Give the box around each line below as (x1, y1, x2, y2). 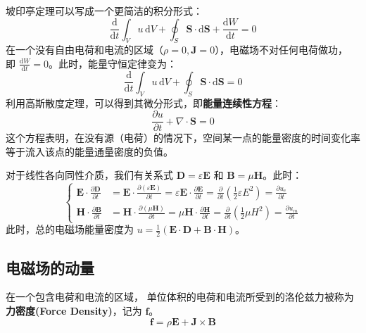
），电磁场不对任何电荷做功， (215, 42, 348, 57)
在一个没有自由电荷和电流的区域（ (6, 42, 163, 57)
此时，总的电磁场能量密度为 (6, 222, 134, 237)
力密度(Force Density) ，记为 (6, 303, 142, 318)
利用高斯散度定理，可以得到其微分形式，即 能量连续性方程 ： (6, 95, 282, 110)
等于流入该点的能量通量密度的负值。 (6, 144, 173, 158)
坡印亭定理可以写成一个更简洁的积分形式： (6, 4, 203, 18)
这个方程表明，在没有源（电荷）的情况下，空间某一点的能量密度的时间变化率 (6, 130, 360, 145)
